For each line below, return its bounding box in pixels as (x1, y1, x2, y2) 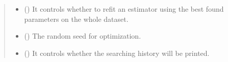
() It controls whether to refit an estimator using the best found (24, 4, 224, 14)
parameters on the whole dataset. (24, 13, 129, 24)
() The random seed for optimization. (24, 30, 141, 41)
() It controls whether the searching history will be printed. (24, 47, 210, 58)
